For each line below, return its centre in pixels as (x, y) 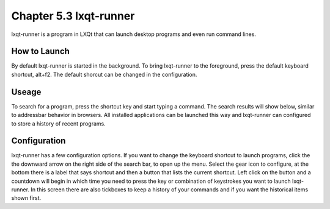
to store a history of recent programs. (59, 123)
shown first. (26, 198)
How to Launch (41, 51)
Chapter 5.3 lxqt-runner (73, 16)
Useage (26, 92)
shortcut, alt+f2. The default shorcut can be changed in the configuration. (104, 74)
